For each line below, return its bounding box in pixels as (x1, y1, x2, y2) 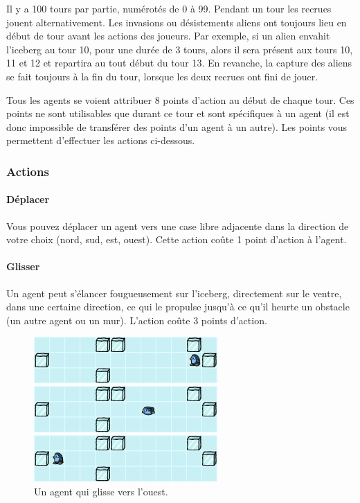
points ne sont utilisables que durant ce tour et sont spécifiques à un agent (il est (6, 106, 350, 121)
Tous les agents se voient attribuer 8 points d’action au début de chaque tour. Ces (6, 92, 354, 107)
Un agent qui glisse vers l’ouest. (34, 484, 168, 498)
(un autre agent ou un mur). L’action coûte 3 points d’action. (6, 312, 267, 327)
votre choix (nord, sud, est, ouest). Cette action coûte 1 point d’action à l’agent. (6, 232, 347, 247)
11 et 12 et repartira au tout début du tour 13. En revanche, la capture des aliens (6, 55, 352, 70)
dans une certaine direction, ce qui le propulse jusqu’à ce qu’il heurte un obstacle (6, 299, 350, 314)
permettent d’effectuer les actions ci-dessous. (6, 133, 195, 148)
